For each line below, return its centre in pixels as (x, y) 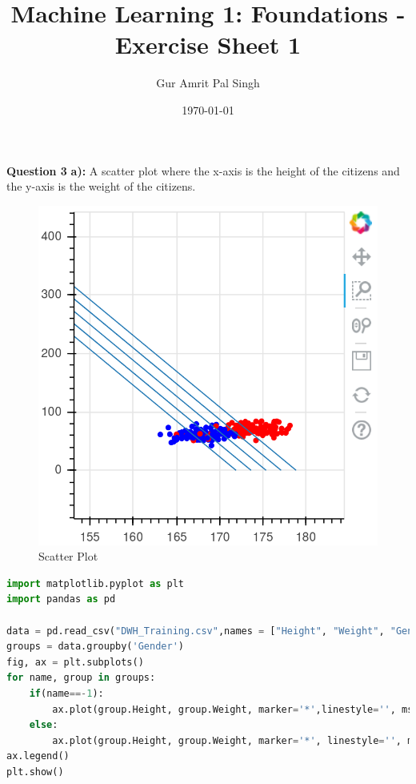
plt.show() (35, 772)
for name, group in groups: (81, 678)
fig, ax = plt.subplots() (75, 662)
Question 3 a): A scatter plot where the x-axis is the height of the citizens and (203, 170)
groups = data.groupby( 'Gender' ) (95, 647)
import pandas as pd (61, 599)
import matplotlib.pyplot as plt (95, 583)
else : (44, 725)
